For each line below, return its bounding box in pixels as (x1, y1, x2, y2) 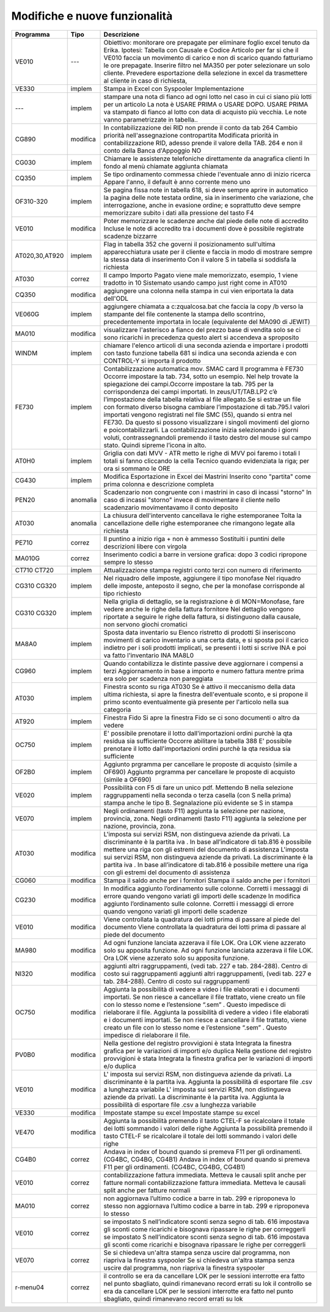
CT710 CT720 (15, 566, 54, 574)
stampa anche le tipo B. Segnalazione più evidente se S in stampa (103, 798, 293, 807)
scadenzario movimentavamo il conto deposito (103, 503, 238, 512)
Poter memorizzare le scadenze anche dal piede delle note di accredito (103, 216, 309, 225)
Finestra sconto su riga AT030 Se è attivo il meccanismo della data (103, 682, 296, 691)
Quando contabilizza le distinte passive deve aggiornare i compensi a (103, 659, 304, 668)
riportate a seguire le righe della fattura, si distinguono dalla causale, (103, 612, 301, 621)
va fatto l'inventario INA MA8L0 (103, 651, 194, 660)
